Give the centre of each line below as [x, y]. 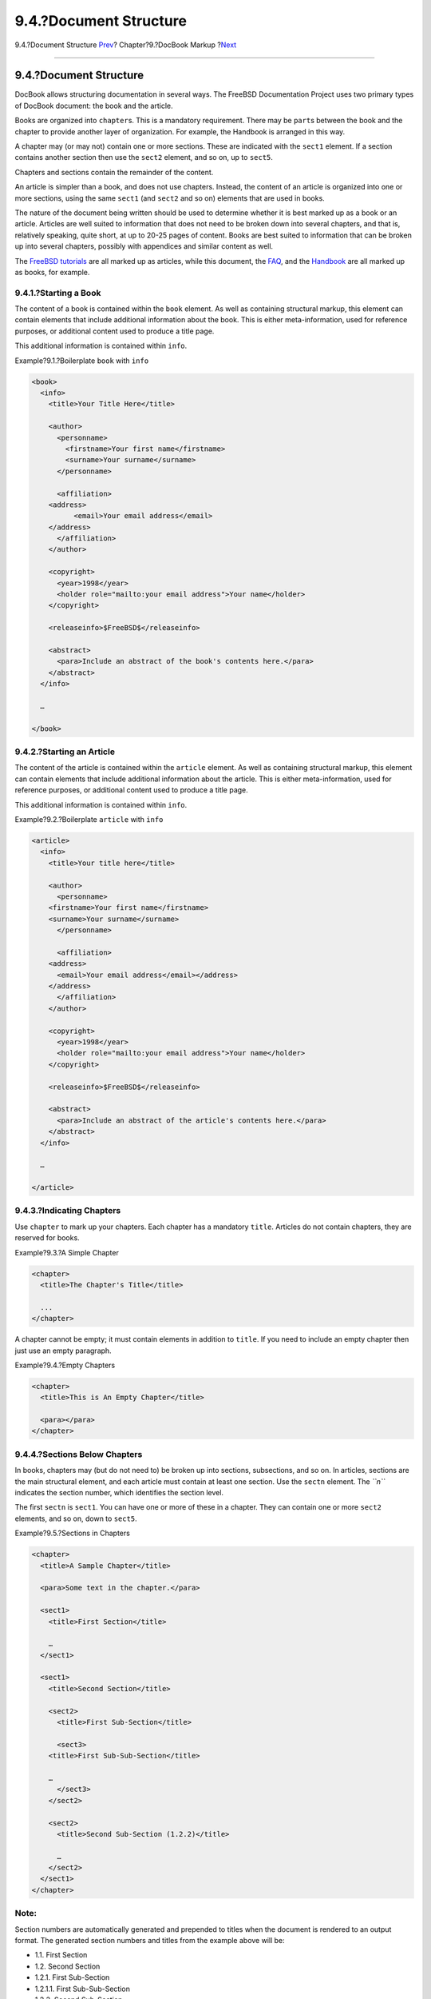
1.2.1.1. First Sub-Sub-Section [83, 1989]
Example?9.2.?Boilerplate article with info [89, 820]
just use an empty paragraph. [63, 1351]
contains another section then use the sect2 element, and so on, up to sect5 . [144, 158]
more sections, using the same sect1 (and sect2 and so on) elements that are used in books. [170, 198]
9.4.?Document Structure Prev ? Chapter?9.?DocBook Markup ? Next [126, 45]
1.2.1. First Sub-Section [72, 1977]
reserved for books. [47, 1238]
